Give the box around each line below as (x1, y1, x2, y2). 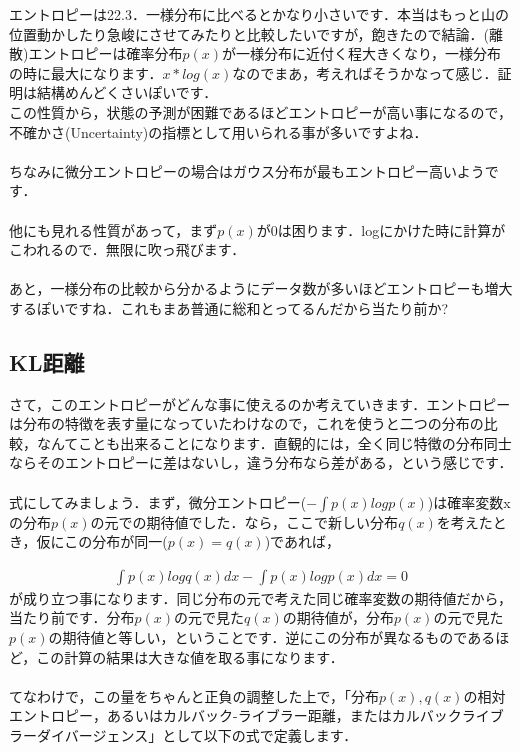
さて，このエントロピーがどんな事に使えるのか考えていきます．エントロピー (9, 393, 511, 414)
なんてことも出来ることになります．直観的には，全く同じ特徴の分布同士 (36, 432, 512, 453)
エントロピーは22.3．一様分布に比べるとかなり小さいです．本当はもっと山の (9, 4, 509, 24)
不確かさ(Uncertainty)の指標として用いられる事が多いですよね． (9, 121, 428, 142)
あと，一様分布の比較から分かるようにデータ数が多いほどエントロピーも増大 (9, 278, 513, 299)
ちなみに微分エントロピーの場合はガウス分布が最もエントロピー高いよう (9, 160, 485, 181)
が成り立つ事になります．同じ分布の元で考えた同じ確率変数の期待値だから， (9, 587, 513, 608)
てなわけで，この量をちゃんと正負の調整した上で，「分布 (9, 685, 379, 706)
